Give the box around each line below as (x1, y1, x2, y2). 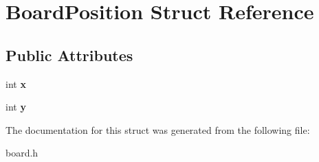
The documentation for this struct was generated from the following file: (5, 122, 310, 137)
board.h (5, 146, 38, 160)
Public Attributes (5, 44, 133, 65)
